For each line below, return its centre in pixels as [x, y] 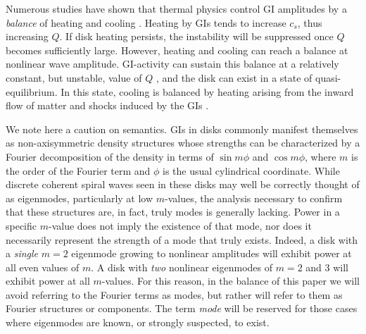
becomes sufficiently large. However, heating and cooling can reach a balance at [177, 50]
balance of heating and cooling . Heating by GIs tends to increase [146, 22]
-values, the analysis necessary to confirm [254, 198]
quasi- [328, 77]
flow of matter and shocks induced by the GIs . [107, 105]
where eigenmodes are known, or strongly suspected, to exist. [138, 322]
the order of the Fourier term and [78, 170]
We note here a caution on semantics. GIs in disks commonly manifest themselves [182, 129]
